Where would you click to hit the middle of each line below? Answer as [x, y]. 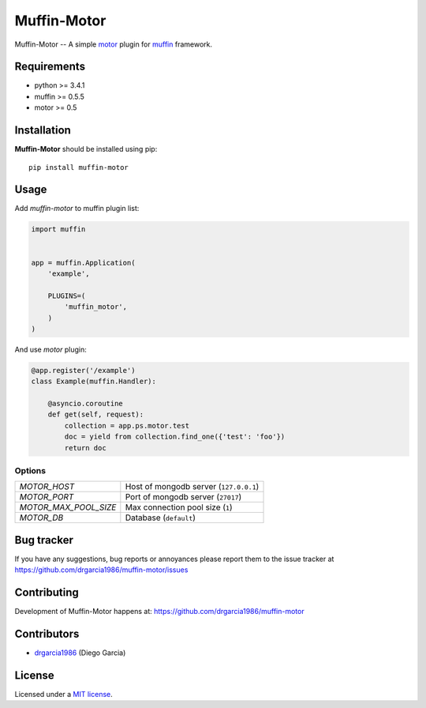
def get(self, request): [96, 414]
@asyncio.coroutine [86, 404]
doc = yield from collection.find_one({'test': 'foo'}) [175, 437]
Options [30, 471]
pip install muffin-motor [79, 167]
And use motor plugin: [50, 349]
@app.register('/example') [83, 370]
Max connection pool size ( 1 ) [179, 507]
